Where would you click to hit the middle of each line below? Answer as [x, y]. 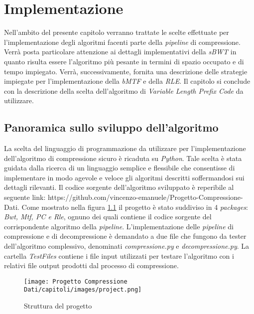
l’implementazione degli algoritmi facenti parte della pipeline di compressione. [122, 42]
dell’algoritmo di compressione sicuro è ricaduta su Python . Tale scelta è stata [123, 158]
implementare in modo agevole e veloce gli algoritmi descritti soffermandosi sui [124, 177]
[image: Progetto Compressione [76, 281]
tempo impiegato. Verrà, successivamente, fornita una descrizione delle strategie [126, 71]
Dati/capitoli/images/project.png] [83, 290]
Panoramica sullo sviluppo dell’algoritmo [111, 127]
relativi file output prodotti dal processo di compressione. [91, 265]
